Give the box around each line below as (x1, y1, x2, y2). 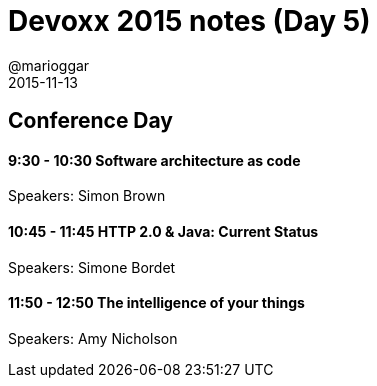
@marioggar (8, 56, 90, 74)
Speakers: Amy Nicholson (8, 329, 178, 347)
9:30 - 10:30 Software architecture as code (8, 151, 301, 169)
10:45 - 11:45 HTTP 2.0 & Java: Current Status (8, 223, 319, 240)
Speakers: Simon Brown (8, 187, 166, 205)
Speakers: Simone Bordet (8, 258, 176, 276)
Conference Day (8, 108, 174, 134)
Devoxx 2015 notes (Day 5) (8, 4, 371, 38)
